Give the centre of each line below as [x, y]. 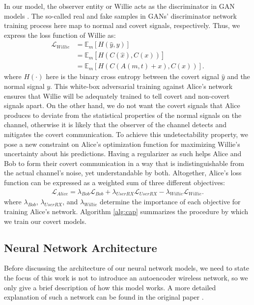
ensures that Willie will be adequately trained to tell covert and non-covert [117, 96]
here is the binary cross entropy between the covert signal [132, 76]
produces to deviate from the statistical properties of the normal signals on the [123, 115]
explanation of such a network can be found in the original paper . [104, 297]
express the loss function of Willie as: [60, 35]
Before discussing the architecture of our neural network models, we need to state [127, 268]
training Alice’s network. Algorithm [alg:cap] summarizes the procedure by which [126, 211]
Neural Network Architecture [81, 247]
